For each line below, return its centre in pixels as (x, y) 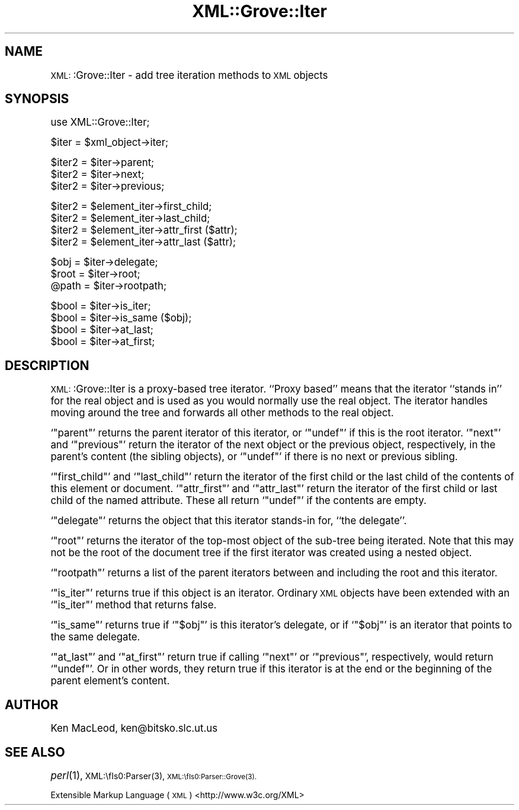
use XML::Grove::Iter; (100, 122)
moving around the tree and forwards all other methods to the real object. (222, 413)
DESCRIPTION (47, 365)
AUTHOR (32, 704)
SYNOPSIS (37, 99)
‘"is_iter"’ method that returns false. (134, 605)
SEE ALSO (35, 752)
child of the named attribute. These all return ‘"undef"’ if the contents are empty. (238, 501)
